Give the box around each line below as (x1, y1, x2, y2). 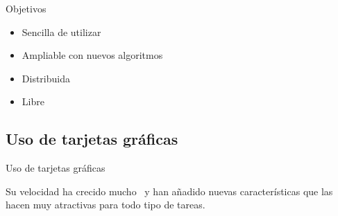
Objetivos (6, 1, 47, 15)
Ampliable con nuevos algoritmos (22, 48, 163, 62)
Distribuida (22, 71, 70, 85)
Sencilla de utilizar (22, 24, 101, 39)
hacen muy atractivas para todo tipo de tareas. (6, 197, 205, 212)
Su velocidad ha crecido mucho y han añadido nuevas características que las (6, 183, 333, 198)
